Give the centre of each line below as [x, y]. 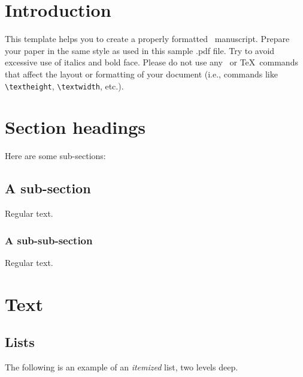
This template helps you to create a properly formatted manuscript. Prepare [147, 39]
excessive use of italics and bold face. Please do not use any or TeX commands [151, 62]
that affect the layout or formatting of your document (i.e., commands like [141, 74]
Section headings [75, 127]
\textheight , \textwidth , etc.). [64, 86]
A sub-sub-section [49, 240]
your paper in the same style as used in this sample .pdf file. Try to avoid [140, 50]
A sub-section [48, 188]
